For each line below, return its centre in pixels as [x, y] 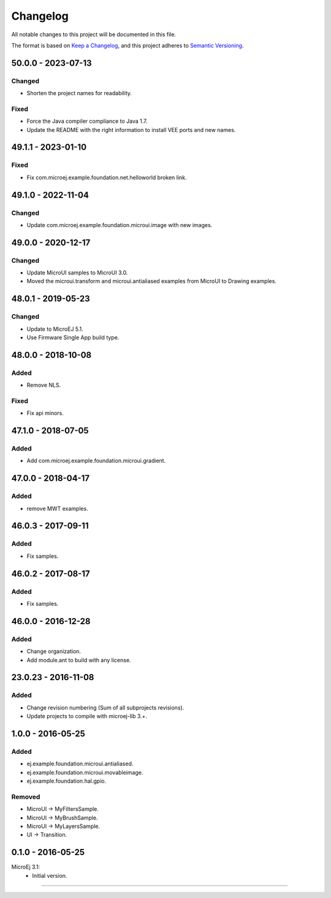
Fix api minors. [45, 413]
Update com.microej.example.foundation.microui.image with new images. [120, 225]
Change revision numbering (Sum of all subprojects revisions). [105, 707]
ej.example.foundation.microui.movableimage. [85, 772]
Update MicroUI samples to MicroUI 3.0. [77, 273]
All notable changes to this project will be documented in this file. [94, 34]
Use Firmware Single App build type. [73, 338]
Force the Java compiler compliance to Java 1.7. [87, 121]
